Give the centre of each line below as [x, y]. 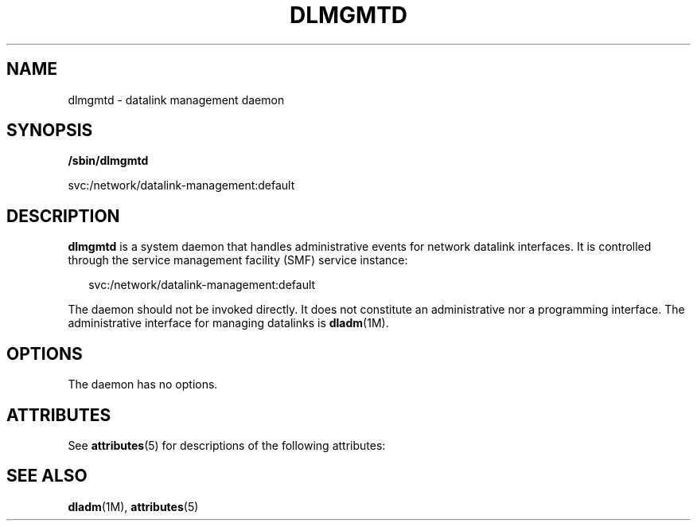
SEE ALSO [47, 476]
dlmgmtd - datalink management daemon [176, 100]
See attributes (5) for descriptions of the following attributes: [227, 445]
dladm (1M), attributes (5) [133, 506]
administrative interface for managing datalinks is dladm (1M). [228, 323]
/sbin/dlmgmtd [108, 161]
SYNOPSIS [50, 131]
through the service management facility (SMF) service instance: [238, 260]
